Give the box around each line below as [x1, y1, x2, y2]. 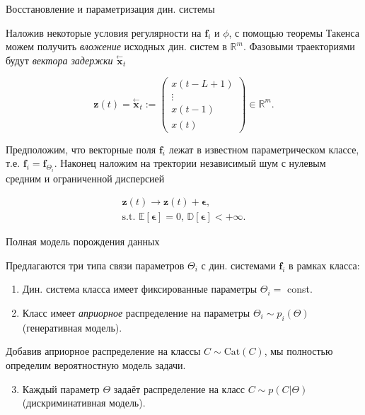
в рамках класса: [289, 257, 360, 272]
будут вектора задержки [6, 52, 113, 67]
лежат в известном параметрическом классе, [168, 141, 359, 156]
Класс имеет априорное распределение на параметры [22, 305, 250, 320]
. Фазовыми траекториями [243, 39, 355, 54]
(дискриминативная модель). [22, 395, 146, 410]
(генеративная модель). [22, 320, 122, 334]
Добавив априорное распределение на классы [6, 344, 201, 358]
